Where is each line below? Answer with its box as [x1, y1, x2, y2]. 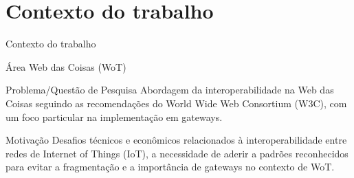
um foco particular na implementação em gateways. [5, 109, 223, 124]
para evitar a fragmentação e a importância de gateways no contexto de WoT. [5, 159, 335, 174]
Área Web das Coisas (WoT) [5, 59, 126, 74]
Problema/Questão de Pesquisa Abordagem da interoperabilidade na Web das [5, 82, 334, 97]
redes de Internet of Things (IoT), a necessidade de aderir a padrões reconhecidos [5, 146, 349, 160]
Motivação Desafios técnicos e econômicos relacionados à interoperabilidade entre [5, 133, 347, 147]
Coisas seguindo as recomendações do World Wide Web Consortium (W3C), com [5, 96, 347, 110]
